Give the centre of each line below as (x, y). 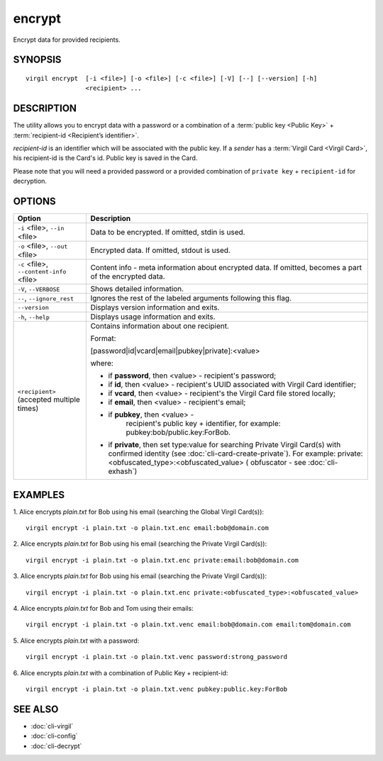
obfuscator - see (278, 463)
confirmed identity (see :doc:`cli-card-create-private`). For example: (222, 453)
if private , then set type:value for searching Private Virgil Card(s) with (224, 445)
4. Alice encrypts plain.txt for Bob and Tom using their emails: (104, 608)
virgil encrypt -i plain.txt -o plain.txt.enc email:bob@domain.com (147, 528)
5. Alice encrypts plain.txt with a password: (76, 641)
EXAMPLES (39, 495)
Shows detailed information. (137, 289)
